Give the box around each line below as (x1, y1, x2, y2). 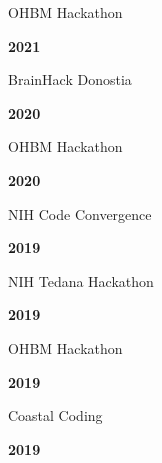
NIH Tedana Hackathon (8, 270, 154, 291)
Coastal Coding (8, 405, 103, 426)
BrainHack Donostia (8, 69, 132, 90)
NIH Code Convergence (8, 203, 152, 224)
